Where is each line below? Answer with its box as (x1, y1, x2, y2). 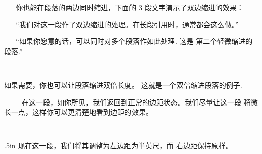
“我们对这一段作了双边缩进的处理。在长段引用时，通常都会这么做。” (16, 19, 239, 29)
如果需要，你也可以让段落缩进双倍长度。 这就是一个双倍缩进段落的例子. (4, 79, 242, 90)
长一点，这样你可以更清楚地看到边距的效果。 (4, 107, 153, 117)
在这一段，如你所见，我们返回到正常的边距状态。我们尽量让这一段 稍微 (21, 96, 258, 107)
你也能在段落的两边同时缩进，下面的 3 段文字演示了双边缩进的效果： (16, 2, 244, 12)
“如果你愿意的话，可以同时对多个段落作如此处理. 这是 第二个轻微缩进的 (16, 36, 253, 46)
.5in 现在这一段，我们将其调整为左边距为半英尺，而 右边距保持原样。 (4, 140, 233, 151)
